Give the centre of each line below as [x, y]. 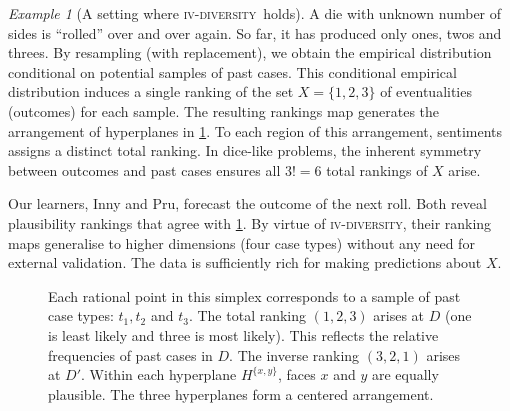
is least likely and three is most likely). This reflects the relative [243, 334]
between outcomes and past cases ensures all [144, 169]
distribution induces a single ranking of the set [151, 91]
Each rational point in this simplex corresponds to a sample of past [254, 295]
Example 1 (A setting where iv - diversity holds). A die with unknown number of [255, 13]
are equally [405, 374]
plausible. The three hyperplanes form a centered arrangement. [241, 393]
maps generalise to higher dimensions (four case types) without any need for [241, 242]
